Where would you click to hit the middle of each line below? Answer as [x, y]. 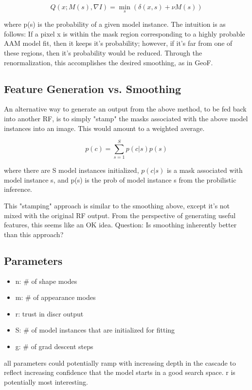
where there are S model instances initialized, [72, 170]
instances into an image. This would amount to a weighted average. [104, 128]
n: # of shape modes [46, 281]
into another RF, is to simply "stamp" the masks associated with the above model [126, 118]
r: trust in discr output [49, 313]
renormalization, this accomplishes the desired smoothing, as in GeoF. [108, 62]
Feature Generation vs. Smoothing [93, 88]
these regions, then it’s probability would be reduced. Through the [103, 53]
